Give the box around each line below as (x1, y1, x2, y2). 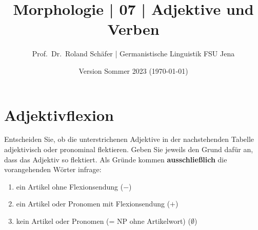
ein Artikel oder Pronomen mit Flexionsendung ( (16, 198, 170, 209)
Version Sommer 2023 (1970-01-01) (78, 65, 188, 76)
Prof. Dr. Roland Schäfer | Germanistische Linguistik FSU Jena (32, 48, 235, 59)
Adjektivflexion (4, 104, 114, 125)
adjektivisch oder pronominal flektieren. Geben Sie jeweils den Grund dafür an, (4, 144, 253, 155)
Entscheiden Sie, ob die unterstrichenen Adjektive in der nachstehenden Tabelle (4, 134, 254, 144)
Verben (107, 18, 160, 39)
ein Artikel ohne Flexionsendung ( (16, 181, 124, 192)
